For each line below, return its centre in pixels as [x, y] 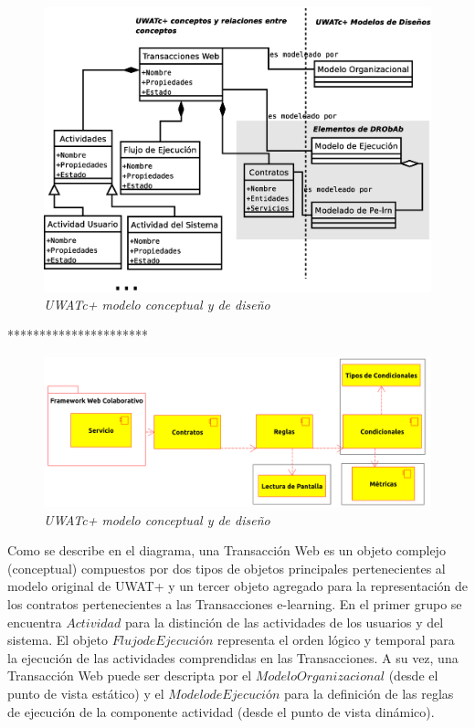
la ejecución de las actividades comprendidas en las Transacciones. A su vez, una [233, 657]
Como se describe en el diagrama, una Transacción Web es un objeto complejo [227, 550]
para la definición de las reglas [369, 693]
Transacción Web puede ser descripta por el [130, 675]
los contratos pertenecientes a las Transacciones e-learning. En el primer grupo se [235, 603]
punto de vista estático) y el [86, 693]
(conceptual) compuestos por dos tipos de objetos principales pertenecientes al [227, 568]
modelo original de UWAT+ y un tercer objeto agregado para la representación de [237, 586]
